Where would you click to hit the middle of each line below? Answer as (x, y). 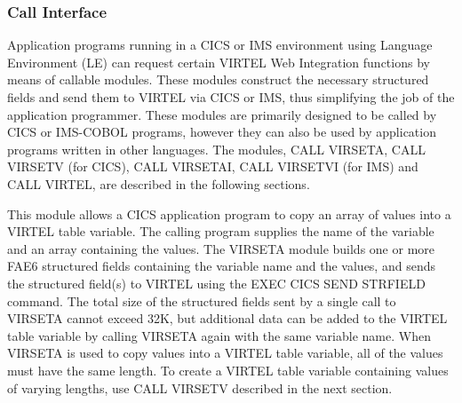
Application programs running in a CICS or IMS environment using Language (220, 45)
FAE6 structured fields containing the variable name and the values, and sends (221, 266)
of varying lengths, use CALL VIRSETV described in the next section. (200, 387)
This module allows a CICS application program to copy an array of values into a (229, 213)
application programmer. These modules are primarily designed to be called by (222, 114)
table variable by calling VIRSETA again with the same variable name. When (219, 335)
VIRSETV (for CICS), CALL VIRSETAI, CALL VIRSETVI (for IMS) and (213, 166)
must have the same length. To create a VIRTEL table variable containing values (228, 370)
